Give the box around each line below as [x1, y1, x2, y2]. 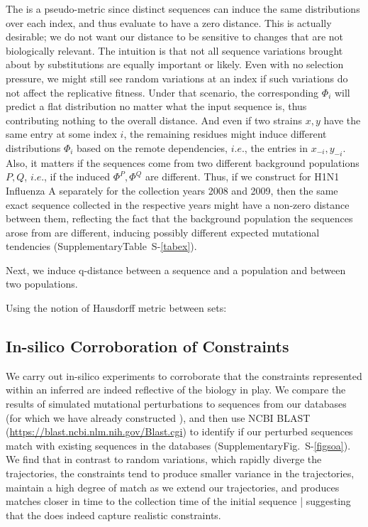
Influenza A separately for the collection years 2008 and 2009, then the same [6, 183, 338, 197]
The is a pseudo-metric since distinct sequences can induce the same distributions [6, 1, 360, 16]
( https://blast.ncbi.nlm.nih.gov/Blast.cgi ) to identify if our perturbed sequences [6, 424, 353, 439]
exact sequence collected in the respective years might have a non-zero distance [6, 197, 350, 212]
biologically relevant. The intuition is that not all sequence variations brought [6, 43, 343, 58]
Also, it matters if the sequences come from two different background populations [6, 155, 359, 170]
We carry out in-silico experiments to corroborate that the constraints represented [6, 368, 362, 383]
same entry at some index [6, 126, 117, 141]
